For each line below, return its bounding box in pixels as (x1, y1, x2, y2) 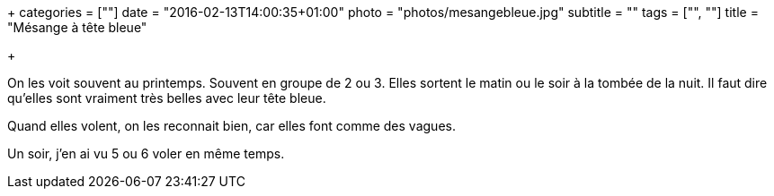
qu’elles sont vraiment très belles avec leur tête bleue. (7, 90, 326, 106)
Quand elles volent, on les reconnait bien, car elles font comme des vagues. (7, 118, 456, 133)
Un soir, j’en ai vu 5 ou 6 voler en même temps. (7, 146, 285, 161)
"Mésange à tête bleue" (7, 20, 147, 35)
